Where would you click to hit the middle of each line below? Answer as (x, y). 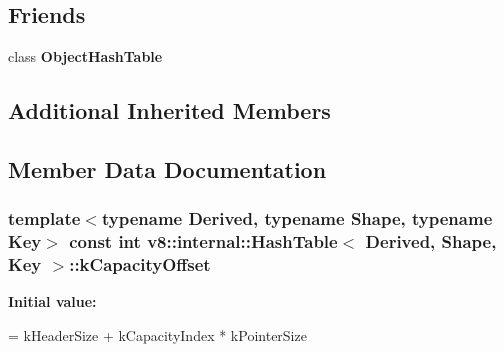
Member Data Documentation (167, 168)
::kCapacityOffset (140, 264)
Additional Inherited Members (169, 110)
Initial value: (52, 301)
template (44, 218)
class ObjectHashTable (85, 56)
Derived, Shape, (431, 241)
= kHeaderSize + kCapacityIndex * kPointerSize (157, 335)
